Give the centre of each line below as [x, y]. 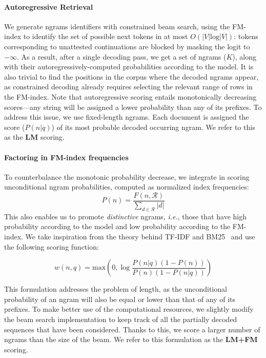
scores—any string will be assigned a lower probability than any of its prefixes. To [133, 107]
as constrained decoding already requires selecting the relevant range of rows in [128, 87]
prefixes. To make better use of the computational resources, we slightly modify [129, 309]
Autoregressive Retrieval [49, 6]
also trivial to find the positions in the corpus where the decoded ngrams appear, [131, 76]
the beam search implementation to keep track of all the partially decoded [121, 319]
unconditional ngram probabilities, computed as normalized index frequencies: [127, 187]
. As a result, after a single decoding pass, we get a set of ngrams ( [121, 56]
